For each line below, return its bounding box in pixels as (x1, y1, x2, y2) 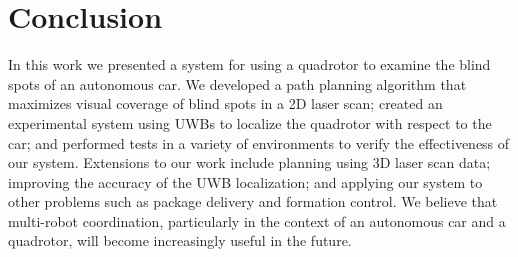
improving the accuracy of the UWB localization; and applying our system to (8, 171, 483, 192)
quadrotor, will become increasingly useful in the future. (8, 230, 352, 251)
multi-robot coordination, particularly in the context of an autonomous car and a (8, 210, 506, 231)
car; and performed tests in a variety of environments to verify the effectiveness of (8, 132, 510, 153)
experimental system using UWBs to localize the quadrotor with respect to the (8, 112, 492, 133)
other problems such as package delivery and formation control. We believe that (8, 191, 498, 212)
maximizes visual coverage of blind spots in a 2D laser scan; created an (8, 93, 443, 114)
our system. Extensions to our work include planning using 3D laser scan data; (8, 152, 491, 173)
